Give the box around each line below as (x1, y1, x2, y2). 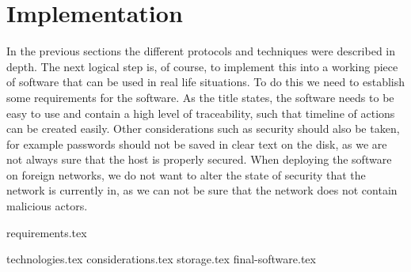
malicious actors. (6, 198, 88, 214)
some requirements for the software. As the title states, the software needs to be (6, 89, 394, 105)
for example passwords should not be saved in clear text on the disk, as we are (6, 135, 387, 152)
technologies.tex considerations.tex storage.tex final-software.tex (6, 251, 316, 267)
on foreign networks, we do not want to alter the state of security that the (6, 166, 366, 183)
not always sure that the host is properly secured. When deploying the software (6, 151, 392, 168)
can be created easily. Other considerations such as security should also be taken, (6, 120, 400, 137)
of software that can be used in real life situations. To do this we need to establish (6, 74, 405, 90)
